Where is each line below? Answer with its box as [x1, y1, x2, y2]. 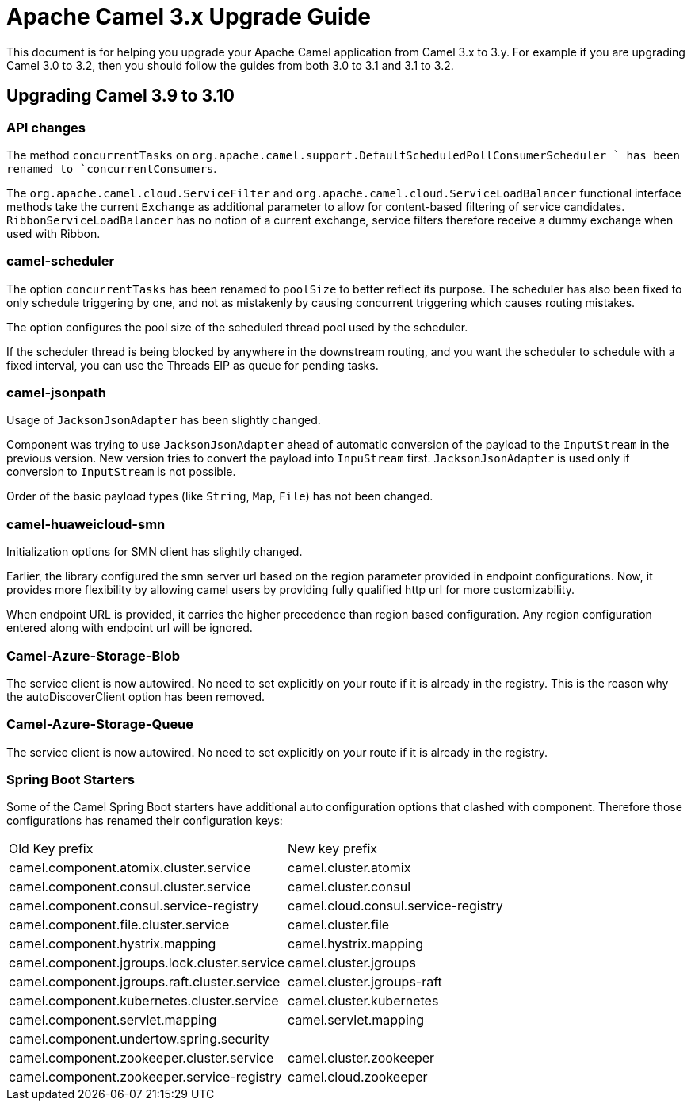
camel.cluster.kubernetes [288, 993, 439, 1009]
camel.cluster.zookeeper [288, 1050, 435, 1067]
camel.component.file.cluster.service [9, 917, 230, 933]
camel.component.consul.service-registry [9, 898, 259, 914]
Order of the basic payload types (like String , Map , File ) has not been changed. [6, 489, 433, 504]
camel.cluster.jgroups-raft [288, 974, 442, 990]
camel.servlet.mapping [288, 1012, 425, 1028]
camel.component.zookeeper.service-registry [9, 1069, 282, 1086]
